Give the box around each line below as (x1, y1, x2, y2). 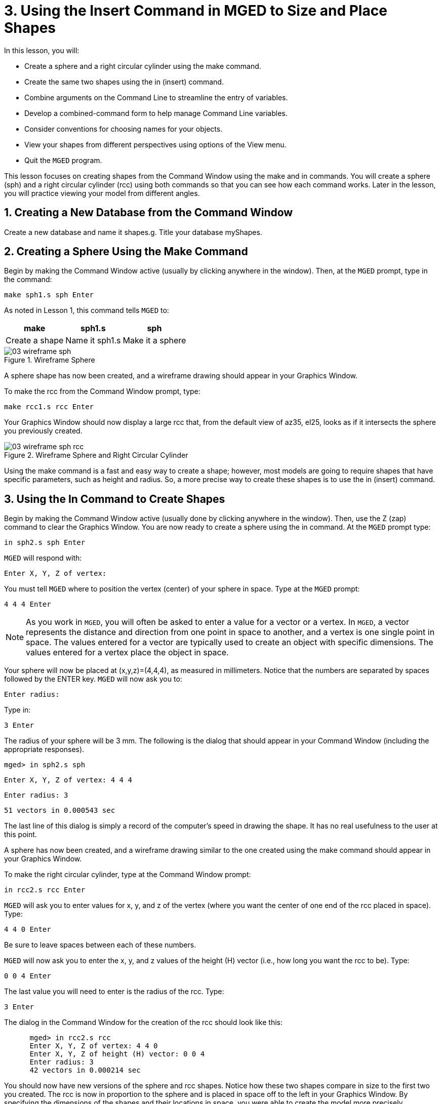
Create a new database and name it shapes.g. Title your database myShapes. (4, 227, 262, 236)
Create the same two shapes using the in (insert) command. (24, 77, 224, 86)
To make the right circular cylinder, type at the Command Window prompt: (4, 870, 251, 879)
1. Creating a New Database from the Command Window (4, 206, 293, 219)
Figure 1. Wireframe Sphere (4, 356, 95, 365)
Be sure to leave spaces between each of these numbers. (4, 940, 196, 950)
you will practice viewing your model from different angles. (4, 188, 200, 198)
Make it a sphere (123, 335, 186, 346)
